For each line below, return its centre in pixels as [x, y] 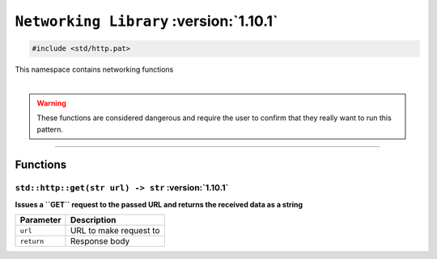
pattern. [50, 129]
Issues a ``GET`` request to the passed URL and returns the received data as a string [159, 204]
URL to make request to [115, 231]
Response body [100, 241]
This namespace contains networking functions [94, 69]
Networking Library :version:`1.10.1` [146, 21]
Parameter [40, 220]
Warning [51, 103]
